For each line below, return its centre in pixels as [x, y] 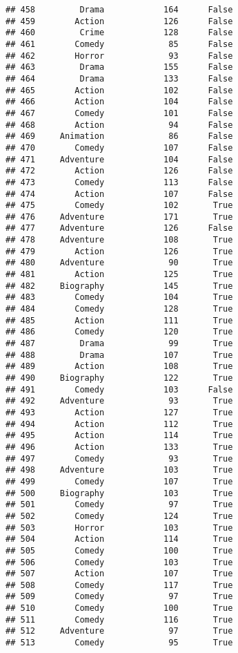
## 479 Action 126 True [119, 251]
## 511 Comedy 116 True [119, 619]
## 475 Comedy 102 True [119, 206]
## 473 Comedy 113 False [119, 182]
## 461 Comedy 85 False [119, 44]
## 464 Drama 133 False [119, 78]
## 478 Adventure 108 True [119, 240]
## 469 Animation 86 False [119, 136]
